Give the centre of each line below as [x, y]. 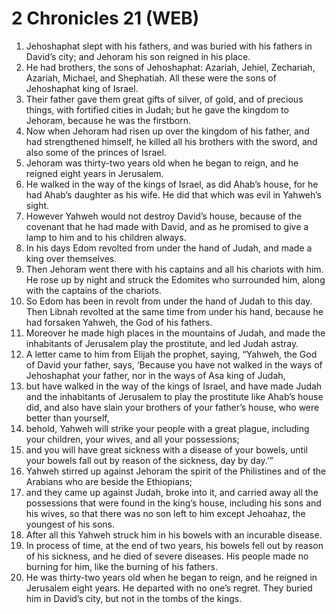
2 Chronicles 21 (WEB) [105, 18]
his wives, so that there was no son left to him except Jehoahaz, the [165, 513]
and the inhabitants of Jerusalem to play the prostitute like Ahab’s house [174, 396]
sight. [37, 205]
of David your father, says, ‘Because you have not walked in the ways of [174, 364]
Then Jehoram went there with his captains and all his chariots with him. [174, 269]
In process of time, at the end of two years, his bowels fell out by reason [174, 545]
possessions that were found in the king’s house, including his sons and [173, 503]
